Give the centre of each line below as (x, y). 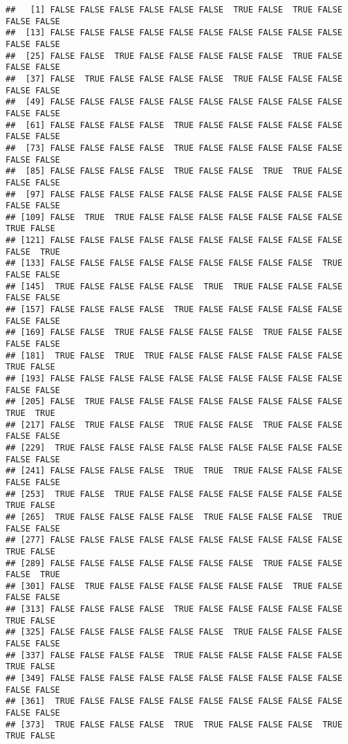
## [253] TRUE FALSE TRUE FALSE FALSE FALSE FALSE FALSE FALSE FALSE (174, 494)
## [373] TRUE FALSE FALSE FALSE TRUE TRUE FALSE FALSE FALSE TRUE (174, 724)
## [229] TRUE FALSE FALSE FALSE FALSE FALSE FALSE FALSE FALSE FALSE (174, 447)
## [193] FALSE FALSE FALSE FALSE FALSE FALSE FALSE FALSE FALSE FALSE (174, 379)
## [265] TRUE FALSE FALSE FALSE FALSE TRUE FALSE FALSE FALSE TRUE (174, 517)
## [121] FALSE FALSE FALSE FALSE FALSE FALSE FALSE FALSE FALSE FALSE (174, 241)
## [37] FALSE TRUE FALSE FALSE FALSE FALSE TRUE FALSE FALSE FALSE (174, 79)
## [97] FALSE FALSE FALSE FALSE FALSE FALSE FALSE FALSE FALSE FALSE (174, 194)
